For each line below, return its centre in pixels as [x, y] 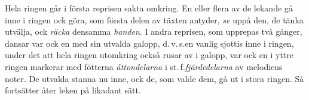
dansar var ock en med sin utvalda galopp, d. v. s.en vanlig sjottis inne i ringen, [149, 43]
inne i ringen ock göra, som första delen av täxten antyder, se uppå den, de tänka [154, 19]
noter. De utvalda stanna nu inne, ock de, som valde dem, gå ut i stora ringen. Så [154, 78]
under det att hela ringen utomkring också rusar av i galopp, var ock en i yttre [149, 55]
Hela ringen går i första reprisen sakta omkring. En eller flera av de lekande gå [149, 8]
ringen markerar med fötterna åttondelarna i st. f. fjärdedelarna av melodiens [144, 66]
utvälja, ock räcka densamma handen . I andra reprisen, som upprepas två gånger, [154, 31]
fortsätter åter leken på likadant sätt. [73, 90]
